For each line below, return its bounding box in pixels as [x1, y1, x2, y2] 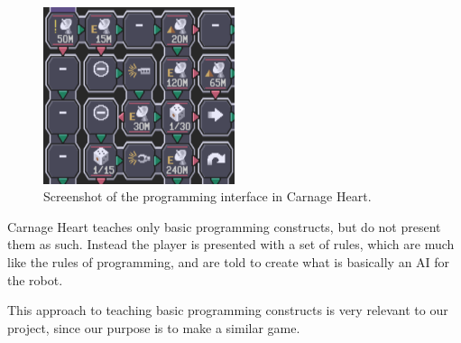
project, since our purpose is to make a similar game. [7, 318, 300, 337]
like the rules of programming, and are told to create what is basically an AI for [7, 253, 450, 272]
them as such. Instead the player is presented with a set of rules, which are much [7, 235, 455, 254]
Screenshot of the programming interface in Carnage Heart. [43, 187, 372, 206]
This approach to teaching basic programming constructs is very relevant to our [7, 301, 448, 320]
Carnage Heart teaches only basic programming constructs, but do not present [7, 217, 441, 236]
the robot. [7, 270, 63, 289]
